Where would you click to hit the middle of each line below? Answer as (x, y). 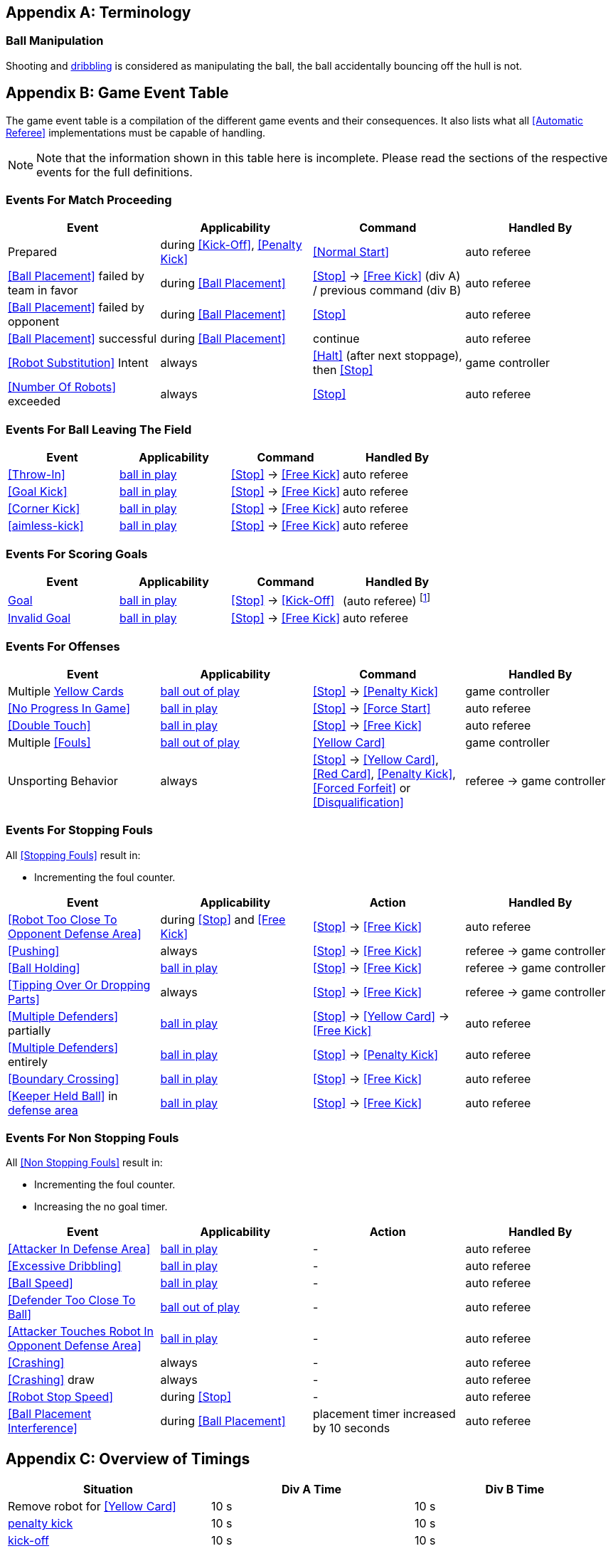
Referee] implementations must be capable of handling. (136, 132)
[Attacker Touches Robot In (81, 1332)
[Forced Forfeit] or (362, 788)
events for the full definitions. (114, 172)
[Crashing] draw (51, 1380)
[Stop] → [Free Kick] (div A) (387, 276)
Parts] (24, 999)
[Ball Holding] (44, 968)
